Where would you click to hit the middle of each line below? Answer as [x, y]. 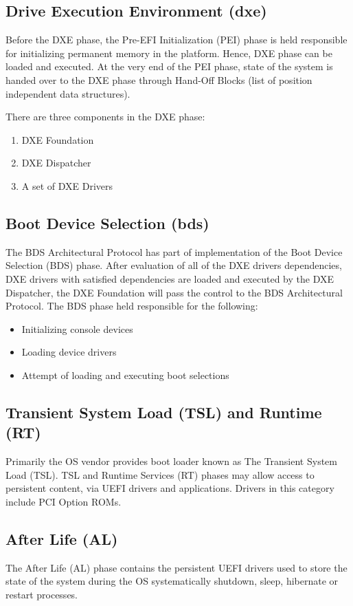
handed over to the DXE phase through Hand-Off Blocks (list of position [159, 79]
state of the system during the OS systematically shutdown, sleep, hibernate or [172, 581]
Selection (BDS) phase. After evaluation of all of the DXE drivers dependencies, [174, 265]
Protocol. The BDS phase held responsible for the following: [132, 306]
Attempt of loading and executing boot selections [125, 375]
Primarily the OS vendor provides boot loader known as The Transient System [171, 461]
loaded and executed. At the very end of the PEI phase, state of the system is [169, 66]
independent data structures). [68, 93]
